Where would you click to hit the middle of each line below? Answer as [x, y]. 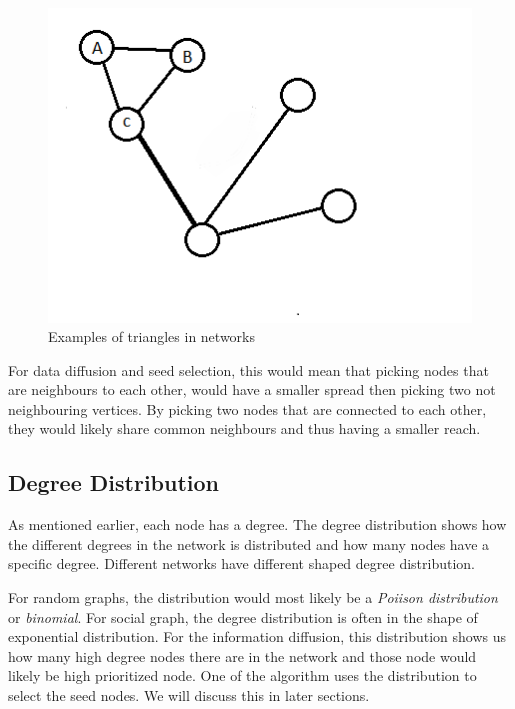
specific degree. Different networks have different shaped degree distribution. [241, 563]
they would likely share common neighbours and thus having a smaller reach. [244, 428]
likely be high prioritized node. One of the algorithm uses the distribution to [242, 675]
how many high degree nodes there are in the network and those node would [242, 655]
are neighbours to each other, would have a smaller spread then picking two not [252, 389]
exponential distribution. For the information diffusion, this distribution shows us [257, 636]
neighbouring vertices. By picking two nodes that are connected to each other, [247, 408]
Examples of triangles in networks [152, 336]
